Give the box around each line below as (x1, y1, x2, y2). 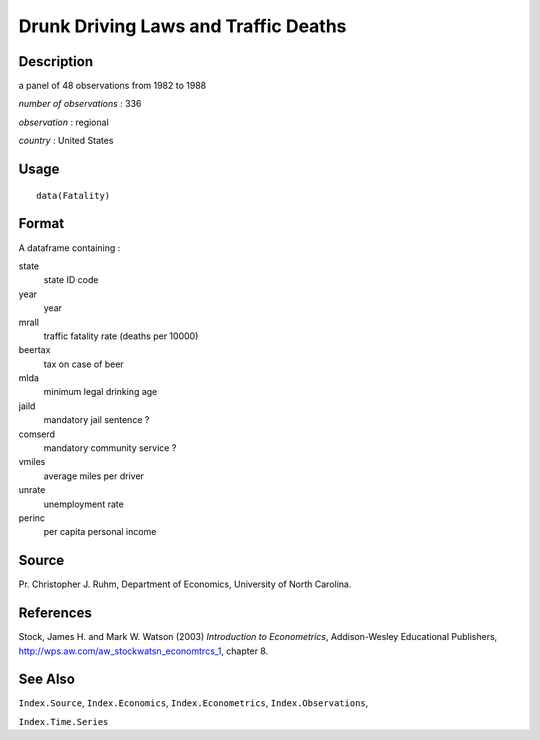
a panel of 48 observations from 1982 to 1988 (18, 80, 207, 92)
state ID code (43, 274, 99, 286)
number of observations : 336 (18, 98, 142, 110)
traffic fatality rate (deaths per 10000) (43, 330, 199, 342)
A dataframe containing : (18, 241, 121, 254)
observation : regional (18, 116, 109, 128)
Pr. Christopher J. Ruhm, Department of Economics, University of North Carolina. (18, 578, 352, 590)
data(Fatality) (36, 190, 111, 201)
